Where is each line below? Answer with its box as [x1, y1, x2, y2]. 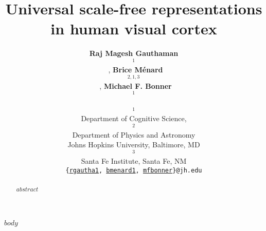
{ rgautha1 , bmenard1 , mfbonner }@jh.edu [65, 166, 202, 174]
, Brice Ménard [108, 64, 163, 74]
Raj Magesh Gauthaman [89, 48, 179, 59]
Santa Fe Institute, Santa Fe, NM [81, 155, 187, 166]
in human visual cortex [50, 18, 217, 39]
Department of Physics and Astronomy [72, 129, 196, 140]
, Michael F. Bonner [99, 80, 172, 91]
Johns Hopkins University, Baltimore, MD [67, 139, 200, 150]
